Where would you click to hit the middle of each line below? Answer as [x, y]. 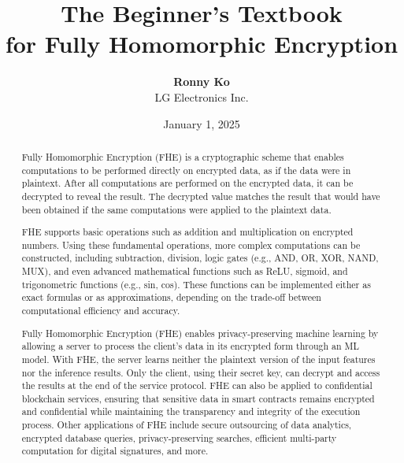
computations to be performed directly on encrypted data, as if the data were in [186, 170]
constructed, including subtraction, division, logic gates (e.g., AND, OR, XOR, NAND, [200, 258]
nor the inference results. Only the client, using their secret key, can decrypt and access [201, 372]
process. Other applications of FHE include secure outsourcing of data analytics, [187, 425]
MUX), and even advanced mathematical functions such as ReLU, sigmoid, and [185, 271]
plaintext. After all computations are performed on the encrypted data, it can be [187, 183]
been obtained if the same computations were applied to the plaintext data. [176, 209]
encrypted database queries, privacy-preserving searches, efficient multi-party [179, 437]
